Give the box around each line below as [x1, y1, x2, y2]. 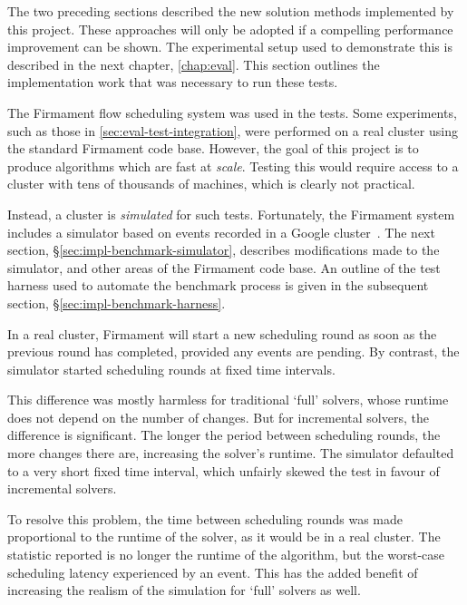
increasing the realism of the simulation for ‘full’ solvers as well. [7, 581, 361, 600]
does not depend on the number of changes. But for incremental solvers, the [7, 407, 429, 426]
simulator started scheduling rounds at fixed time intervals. [7, 359, 336, 378]
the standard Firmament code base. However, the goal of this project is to [7, 139, 419, 158]
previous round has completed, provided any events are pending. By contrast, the [7, 342, 460, 361]
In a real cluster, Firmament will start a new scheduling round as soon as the [7, 324, 437, 343]
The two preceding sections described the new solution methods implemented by [7, 2, 454, 20]
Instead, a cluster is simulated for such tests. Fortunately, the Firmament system [7, 204, 455, 223]
